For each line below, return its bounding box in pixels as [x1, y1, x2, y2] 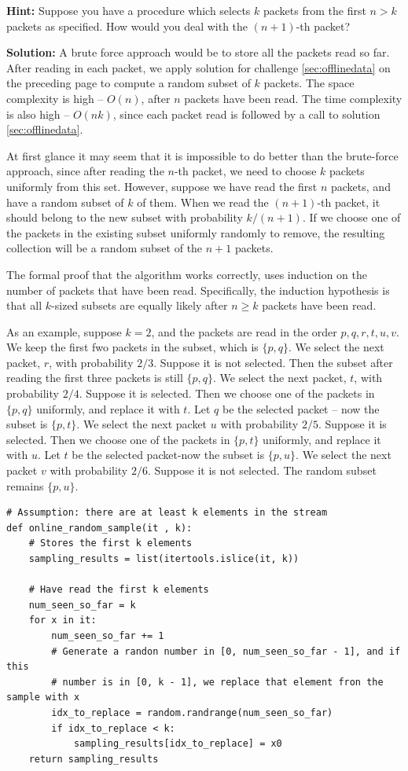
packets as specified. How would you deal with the [6, 17, 248, 34]
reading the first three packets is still [6, 369, 183, 386]
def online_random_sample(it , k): [6, 522, 193, 534]
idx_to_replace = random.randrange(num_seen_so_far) [51, 707, 333, 718]
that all [6, 297, 42, 314]
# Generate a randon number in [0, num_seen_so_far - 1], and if [51, 645, 401, 657]
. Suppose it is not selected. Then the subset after [153, 354, 393, 370]
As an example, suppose [6, 323, 122, 340]
